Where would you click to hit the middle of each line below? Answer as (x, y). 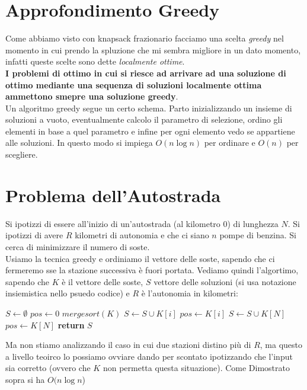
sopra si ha (25, 379)
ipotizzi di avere (34, 235)
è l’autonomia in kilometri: (190, 293)
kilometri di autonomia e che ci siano (142, 235)
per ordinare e (230, 143)
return (71, 325)
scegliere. (22, 154)
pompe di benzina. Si (258, 235)
